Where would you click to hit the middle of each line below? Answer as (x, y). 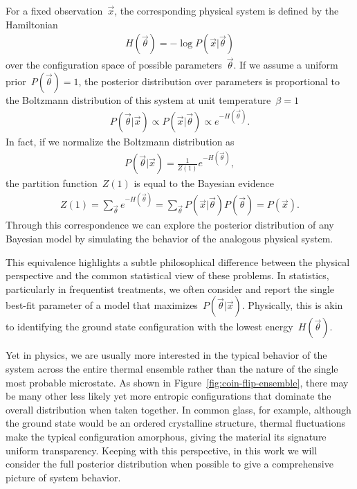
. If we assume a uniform (286, 65)
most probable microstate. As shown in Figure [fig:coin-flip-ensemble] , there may (177, 382)
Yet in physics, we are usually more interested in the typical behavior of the (166, 355)
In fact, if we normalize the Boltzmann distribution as (120, 142)
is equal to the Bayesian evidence (204, 183)
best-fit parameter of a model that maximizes (102, 305)
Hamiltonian (32, 24)
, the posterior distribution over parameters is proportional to (209, 81)
